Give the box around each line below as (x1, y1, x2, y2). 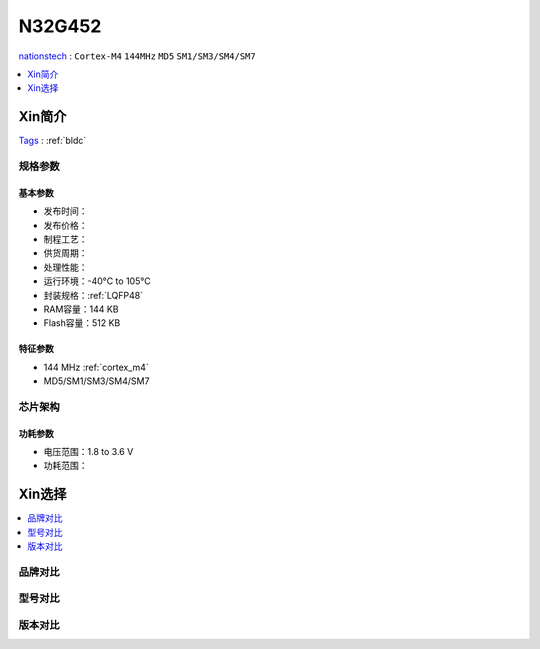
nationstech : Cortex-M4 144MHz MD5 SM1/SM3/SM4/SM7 (18, 50, 256, 62)
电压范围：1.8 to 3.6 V (43, 446, 134, 458)
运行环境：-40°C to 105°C (43, 275, 151, 287)
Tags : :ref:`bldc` (18, 135, 87, 147)
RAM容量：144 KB (43, 303, 119, 315)
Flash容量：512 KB (43, 317, 121, 329)
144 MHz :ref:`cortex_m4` (43, 361, 149, 373)
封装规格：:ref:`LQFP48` (43, 289, 144, 301)
